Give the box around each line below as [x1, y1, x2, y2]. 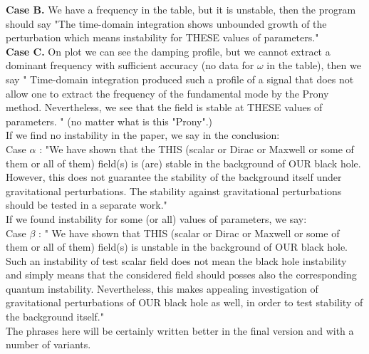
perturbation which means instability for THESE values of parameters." [6, 30, 319, 45]
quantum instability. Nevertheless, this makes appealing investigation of [6, 281, 318, 296]
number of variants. [6, 337, 91, 352]
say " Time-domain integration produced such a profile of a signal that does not [6, 71, 354, 86]
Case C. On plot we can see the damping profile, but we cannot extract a [6, 43, 331, 58]
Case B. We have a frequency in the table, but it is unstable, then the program [6, 2, 356, 16]
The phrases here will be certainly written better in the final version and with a [6, 323, 354, 338]
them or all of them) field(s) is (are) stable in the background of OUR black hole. [6, 155, 361, 170]
